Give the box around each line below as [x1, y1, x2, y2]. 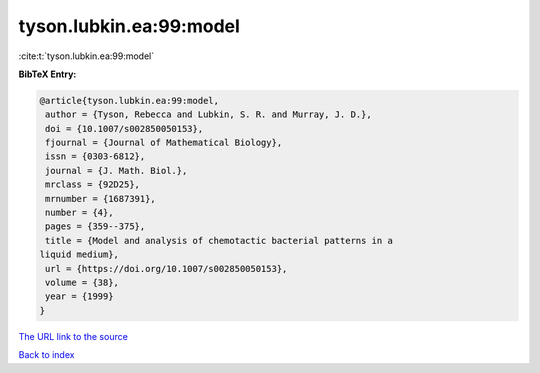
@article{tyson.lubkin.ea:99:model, [39, 95, 220, 106]
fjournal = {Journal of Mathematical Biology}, [45, 137, 283, 149]
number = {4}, [45, 207, 114, 219]
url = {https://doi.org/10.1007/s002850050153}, [45, 263, 288, 274]
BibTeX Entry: [18, 68, 77, 80]
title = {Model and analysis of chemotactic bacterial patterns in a [45, 235, 394, 246]
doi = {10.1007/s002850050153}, [45, 123, 204, 134]
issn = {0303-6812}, [45, 151, 146, 162]
